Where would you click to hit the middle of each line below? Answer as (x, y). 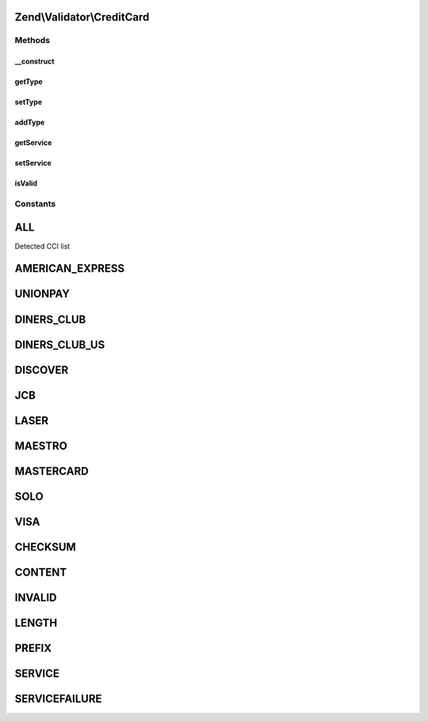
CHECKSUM (46, 547)
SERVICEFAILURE (58, 698)
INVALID (36, 598)
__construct (34, 61)
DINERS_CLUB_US (60, 345)
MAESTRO (41, 445)
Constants (35, 204)
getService (33, 143)
